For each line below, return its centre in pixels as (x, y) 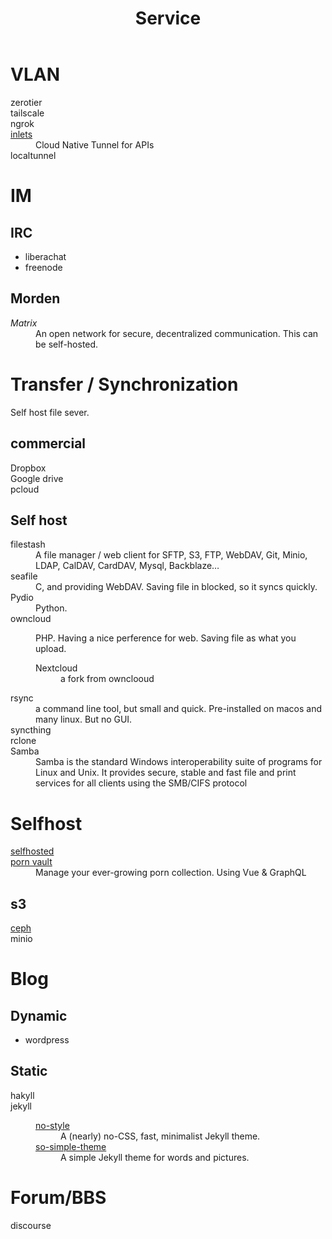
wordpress (47, 1040)
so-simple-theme (71, 1146)
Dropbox (28, 468)
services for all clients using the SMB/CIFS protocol (141, 783)
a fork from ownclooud (107, 679)
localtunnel (33, 155)
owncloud (31, 619)
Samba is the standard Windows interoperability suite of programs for (179, 762)
